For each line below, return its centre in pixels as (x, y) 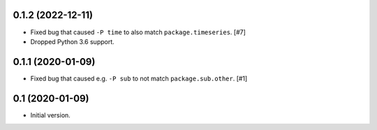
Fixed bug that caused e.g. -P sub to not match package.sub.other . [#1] (139, 78)
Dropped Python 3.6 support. (72, 41)
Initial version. (51, 115)
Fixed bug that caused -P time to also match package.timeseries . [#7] (138, 32)
